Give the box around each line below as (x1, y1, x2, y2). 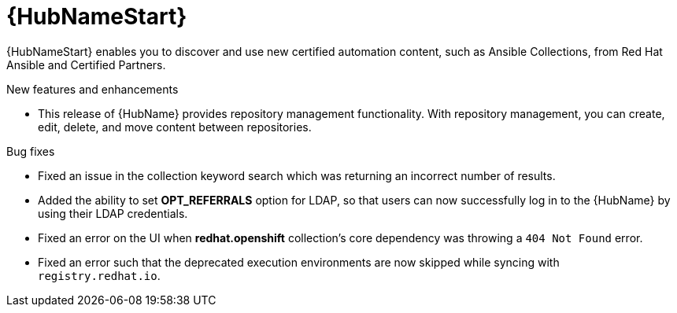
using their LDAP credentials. (38, 206, 188, 220)
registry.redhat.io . (38, 268, 161, 282)
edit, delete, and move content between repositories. (38, 120, 312, 134)
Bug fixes (6, 144, 55, 158)
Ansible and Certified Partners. (6, 57, 166, 72)
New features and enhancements (6, 82, 179, 96)
